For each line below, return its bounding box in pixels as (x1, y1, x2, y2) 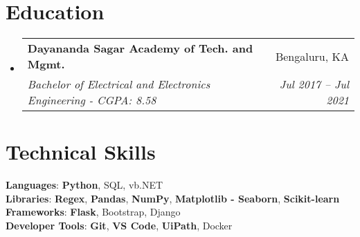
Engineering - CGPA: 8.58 (27, 92, 156, 108)
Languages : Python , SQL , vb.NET (6, 178, 163, 192)
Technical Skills (6, 138, 156, 166)
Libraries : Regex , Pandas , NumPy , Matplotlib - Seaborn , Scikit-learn (6, 191, 340, 205)
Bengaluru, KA (275, 48, 349, 64)
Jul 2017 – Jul (279, 76, 349, 93)
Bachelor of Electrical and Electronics (27, 76, 210, 93)
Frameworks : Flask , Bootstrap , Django (6, 205, 181, 219)
